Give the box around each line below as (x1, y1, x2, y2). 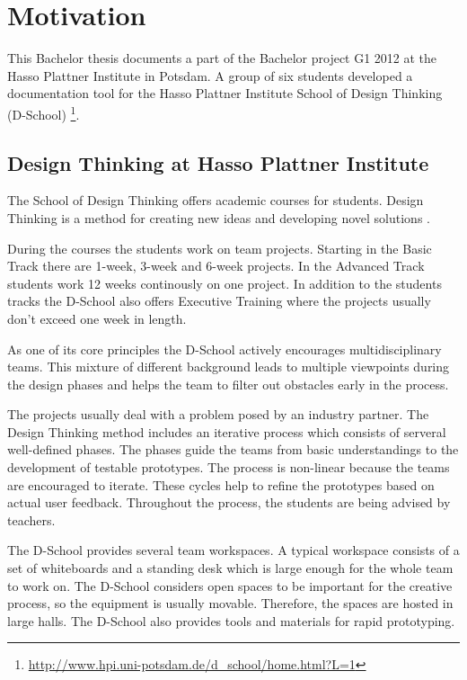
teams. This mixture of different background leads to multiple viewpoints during (7, 357, 450, 376)
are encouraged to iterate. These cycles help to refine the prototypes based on (7, 475, 435, 494)
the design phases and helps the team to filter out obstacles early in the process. (7, 374, 449, 393)
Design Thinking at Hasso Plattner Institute (7, 148, 429, 176)
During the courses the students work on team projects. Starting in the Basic (7, 238, 432, 257)
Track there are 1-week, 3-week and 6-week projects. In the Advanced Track (7, 256, 425, 275)
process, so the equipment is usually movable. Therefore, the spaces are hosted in (7, 594, 454, 613)
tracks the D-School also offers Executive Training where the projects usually (7, 291, 431, 310)
